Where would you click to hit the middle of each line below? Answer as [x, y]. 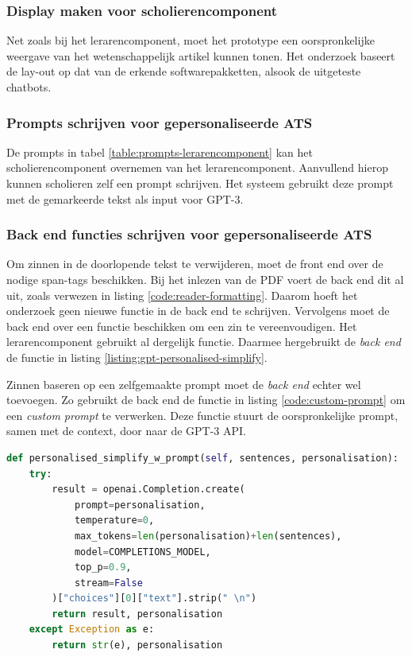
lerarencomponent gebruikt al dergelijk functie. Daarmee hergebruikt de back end [204, 342]
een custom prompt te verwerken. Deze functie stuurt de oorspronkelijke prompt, [202, 415]
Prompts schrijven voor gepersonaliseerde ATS [160, 122]
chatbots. [29, 87]
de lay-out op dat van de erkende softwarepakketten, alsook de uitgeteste [184, 71]
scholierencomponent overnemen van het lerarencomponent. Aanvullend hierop [197, 167]
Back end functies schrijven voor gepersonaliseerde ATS [189, 234]
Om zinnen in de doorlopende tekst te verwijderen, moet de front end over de [195, 264]
